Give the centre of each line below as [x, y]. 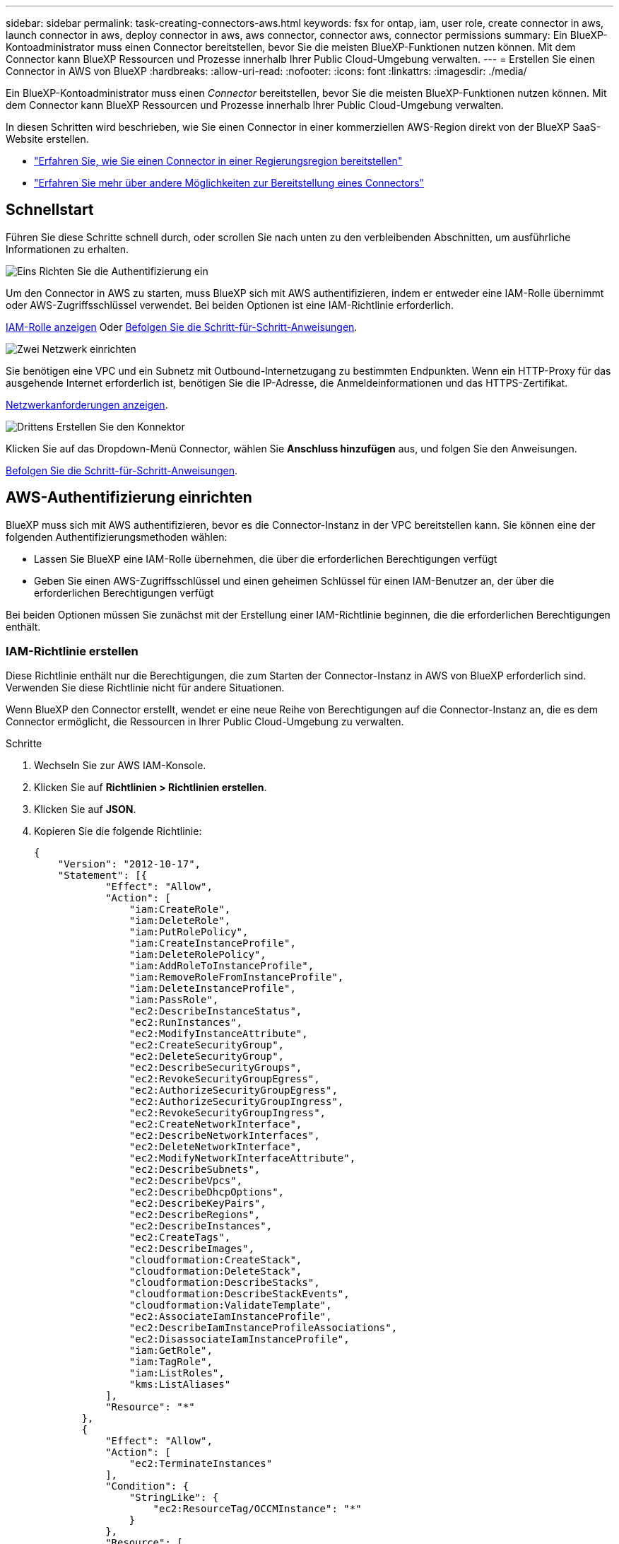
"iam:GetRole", [171, 1351]
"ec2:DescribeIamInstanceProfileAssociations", [263, 1328]
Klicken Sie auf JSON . [85, 809]
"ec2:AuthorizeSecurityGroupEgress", [233, 1090]
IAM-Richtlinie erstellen [72, 651]
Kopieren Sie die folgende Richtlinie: [118, 831]
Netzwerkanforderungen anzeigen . [87, 404]
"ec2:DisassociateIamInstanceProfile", [239, 1339]
